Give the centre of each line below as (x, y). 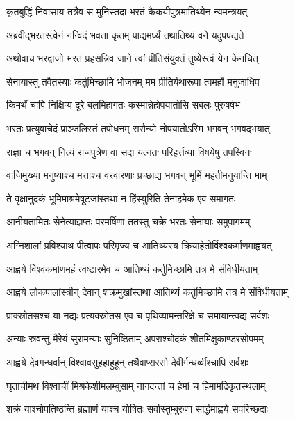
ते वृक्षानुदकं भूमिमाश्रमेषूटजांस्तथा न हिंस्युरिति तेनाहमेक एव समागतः (121, 198)
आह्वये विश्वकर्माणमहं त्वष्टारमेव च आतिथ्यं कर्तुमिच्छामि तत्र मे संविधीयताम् (132, 268)
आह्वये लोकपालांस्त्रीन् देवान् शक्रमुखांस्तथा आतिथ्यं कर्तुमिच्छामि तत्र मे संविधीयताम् (147, 292)
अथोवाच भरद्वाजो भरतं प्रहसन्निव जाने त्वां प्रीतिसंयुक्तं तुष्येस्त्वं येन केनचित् (132, 58)
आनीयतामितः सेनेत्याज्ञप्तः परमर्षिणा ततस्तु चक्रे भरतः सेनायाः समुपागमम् (128, 222)
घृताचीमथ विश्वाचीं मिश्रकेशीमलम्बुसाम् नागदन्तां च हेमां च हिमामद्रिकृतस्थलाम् (136, 385)
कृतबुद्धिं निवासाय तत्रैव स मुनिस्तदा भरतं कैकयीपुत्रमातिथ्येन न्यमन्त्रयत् (127, 11)
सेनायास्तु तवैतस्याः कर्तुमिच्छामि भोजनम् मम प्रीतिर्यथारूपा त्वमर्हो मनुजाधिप (133, 81)
